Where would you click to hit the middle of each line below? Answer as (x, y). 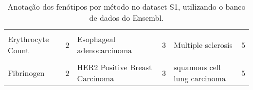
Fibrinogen (26, 73)
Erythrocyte (28, 39)
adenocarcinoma (105, 50)
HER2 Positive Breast (115, 67)
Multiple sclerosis (203, 45)
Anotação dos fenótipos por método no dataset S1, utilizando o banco (126, 7)
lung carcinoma (200, 78)
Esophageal (96, 39)
